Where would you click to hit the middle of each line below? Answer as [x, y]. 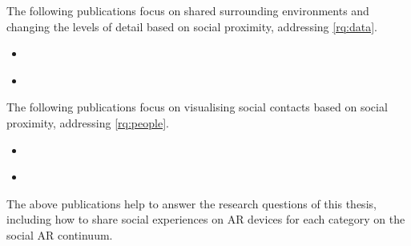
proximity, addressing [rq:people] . [88, 122]
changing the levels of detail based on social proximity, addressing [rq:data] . [192, 26]
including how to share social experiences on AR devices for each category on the [206, 219]
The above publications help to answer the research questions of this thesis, [191, 203]
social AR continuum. [60, 234]
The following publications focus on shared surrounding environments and [188, 10]
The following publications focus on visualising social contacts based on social [197, 107]
